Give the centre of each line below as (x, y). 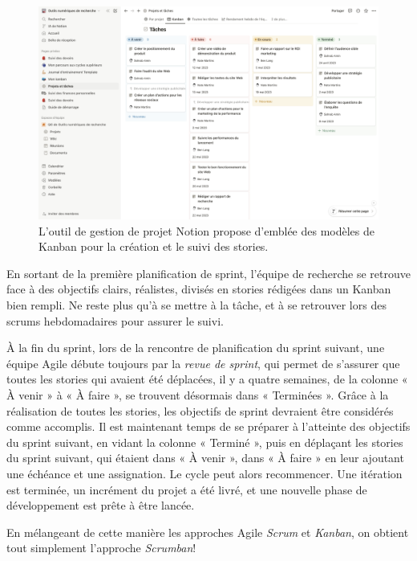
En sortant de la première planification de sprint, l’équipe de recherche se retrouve (208, 273)
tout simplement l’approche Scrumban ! (101, 548)
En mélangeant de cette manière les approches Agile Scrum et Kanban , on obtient (208, 532)
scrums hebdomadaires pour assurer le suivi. (115, 320)
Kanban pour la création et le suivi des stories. (154, 246)
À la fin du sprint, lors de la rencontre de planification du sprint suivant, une (196, 348)
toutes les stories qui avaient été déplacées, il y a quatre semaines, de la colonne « (207, 379)
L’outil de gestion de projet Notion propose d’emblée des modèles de (207, 230)
